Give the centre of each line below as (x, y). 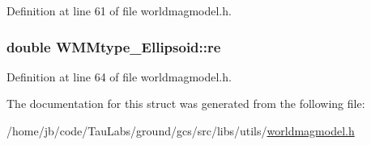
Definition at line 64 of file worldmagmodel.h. (119, 76)
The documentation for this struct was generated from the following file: (186, 104)
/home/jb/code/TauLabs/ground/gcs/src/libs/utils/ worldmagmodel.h (181, 130)
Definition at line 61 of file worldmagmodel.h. (119, 10)
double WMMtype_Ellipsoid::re (114, 46)
